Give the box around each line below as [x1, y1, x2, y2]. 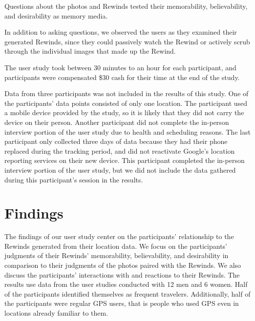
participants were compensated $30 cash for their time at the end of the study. [4, 72, 240, 82]
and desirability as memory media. [4, 10, 108, 20]
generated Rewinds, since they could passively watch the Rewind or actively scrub [4, 36, 250, 46]
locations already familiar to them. [4, 307, 108, 318]
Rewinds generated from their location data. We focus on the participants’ [4, 241, 227, 251]
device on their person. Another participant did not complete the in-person [4, 117, 229, 127]
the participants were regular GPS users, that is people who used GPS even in [4, 298, 239, 308]
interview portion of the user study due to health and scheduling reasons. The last [4, 126, 251, 137]
